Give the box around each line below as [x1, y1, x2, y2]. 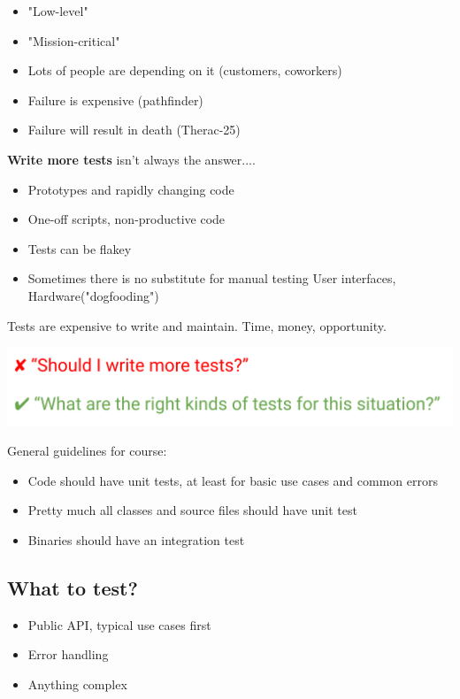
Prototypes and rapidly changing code [27, 180, 234, 198]
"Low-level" [27, 2, 88, 19]
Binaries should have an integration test [27, 531, 245, 549]
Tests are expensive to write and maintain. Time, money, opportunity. [7, 316, 387, 334]
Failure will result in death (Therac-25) [27, 120, 241, 139]
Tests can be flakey [27, 239, 132, 257]
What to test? [7, 574, 138, 602]
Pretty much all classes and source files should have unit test [27, 501, 357, 519]
